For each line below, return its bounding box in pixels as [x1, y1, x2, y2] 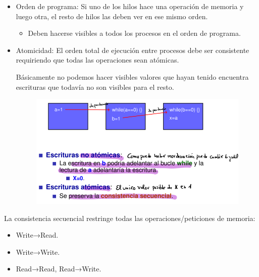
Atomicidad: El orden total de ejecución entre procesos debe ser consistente [16, 44, 249, 55]
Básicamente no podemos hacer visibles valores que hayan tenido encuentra [16, 71, 249, 82]
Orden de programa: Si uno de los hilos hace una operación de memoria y [16, 1, 244, 11]
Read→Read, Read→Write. [16, 263, 101, 274]
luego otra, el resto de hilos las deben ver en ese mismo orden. [16, 11, 208, 21]
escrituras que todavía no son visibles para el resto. [16, 81, 174, 92]
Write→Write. [16, 246, 60, 257]
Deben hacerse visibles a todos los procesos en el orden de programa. [28, 28, 241, 38]
